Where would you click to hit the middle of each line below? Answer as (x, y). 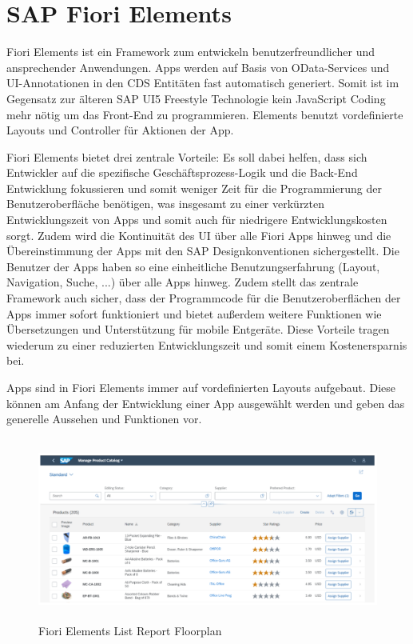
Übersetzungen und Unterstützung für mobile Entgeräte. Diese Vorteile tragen (198, 329)
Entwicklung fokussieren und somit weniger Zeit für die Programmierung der (194, 188)
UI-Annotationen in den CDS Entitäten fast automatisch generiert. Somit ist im (203, 83)
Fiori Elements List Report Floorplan (130, 631)
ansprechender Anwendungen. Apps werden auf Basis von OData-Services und (198, 67)
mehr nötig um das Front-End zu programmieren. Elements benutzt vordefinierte (205, 114)
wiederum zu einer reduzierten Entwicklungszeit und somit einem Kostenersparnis (207, 344)
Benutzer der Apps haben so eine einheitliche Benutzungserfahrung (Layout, (193, 266)
